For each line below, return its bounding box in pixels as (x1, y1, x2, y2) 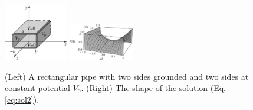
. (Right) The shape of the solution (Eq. (81, 82, 226, 94)
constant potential (5, 82, 70, 94)
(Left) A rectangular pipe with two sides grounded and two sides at (5, 70, 249, 82)
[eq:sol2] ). (5, 93, 40, 105)
